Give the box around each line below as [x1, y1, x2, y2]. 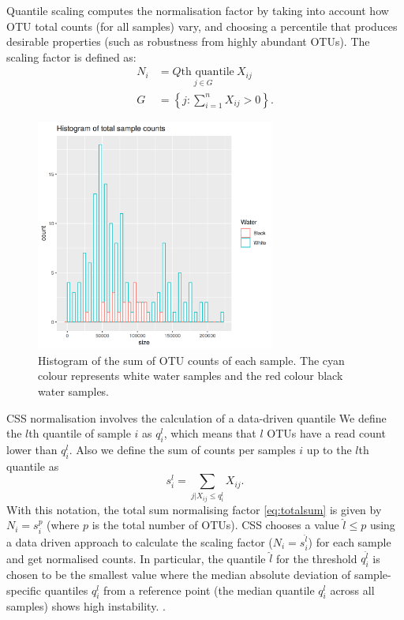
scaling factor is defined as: [6, 48, 137, 65]
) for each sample [308, 533, 391, 550]
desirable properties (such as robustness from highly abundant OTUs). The [6, 33, 370, 50]
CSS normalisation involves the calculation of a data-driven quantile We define [6, 409, 387, 426]
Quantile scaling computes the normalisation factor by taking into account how [6, 2, 389, 18]
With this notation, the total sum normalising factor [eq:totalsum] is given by [6, 501, 382, 517]
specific [6, 581, 42, 598]
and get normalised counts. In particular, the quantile [6, 550, 266, 566]
